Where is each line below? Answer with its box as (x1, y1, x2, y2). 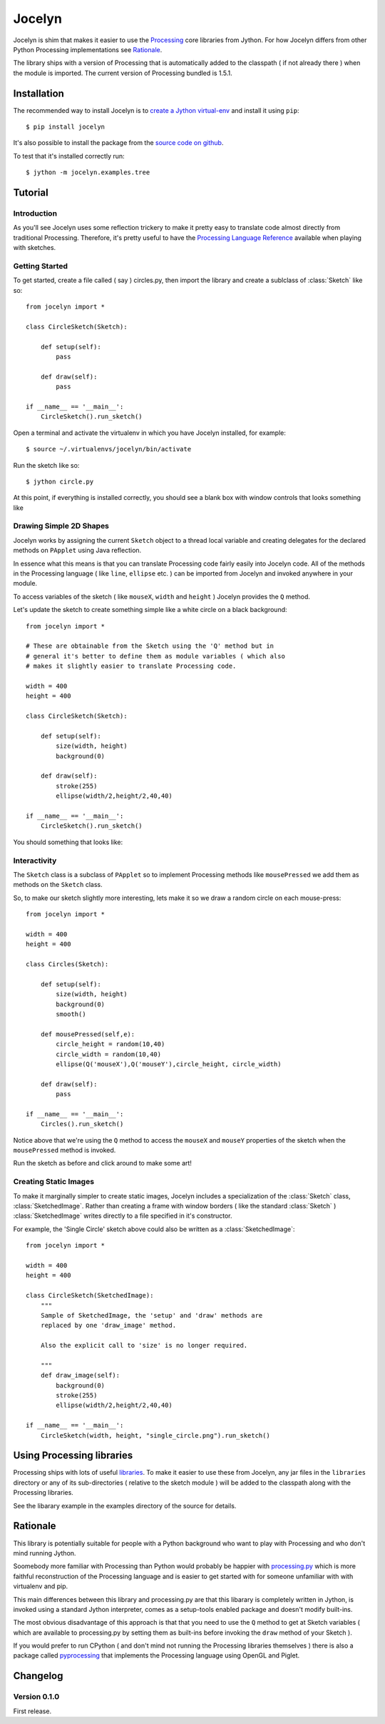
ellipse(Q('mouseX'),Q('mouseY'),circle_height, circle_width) (56, 1060, 282, 1068)
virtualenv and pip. (13, 1582, 68, 1590)
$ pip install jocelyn (26, 123, 106, 131)
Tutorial (13, 186, 49, 199)
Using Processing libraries (13, 1450, 133, 1462)
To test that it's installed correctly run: (13, 151, 125, 160)
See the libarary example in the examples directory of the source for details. (13, 1501, 237, 1510)
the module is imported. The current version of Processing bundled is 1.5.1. (13, 69, 233, 77)
